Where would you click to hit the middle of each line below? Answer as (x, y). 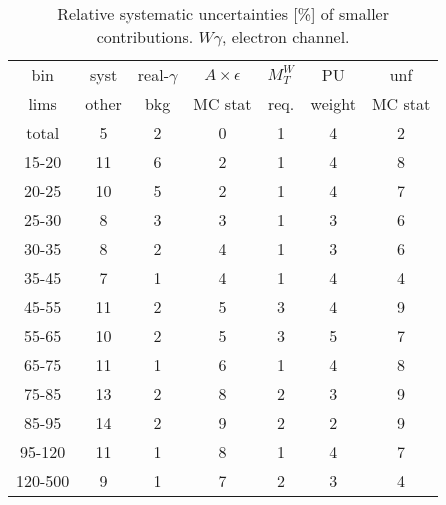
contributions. (145, 36)
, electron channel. (285, 36)
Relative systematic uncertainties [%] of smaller (223, 13)
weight (333, 103)
